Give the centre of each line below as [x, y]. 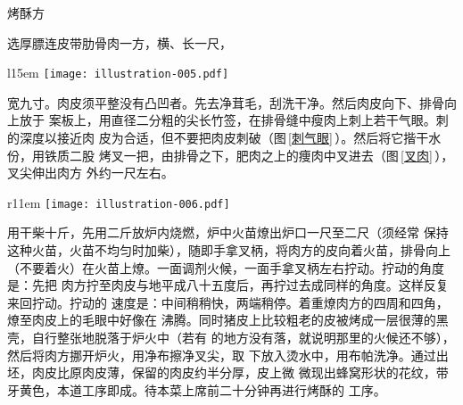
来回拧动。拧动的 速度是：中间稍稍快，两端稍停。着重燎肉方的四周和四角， [228, 302]
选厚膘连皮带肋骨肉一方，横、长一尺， [120, 42]
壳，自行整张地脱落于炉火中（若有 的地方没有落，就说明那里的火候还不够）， [231, 338]
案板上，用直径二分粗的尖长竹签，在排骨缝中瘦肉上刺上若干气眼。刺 [248, 120]
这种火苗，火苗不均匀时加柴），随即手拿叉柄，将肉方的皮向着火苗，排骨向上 [229, 250]
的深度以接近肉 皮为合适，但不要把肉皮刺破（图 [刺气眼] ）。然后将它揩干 [218, 138]
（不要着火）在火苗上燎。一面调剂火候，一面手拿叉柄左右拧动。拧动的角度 [226, 267]
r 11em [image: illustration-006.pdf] [119, 202]
